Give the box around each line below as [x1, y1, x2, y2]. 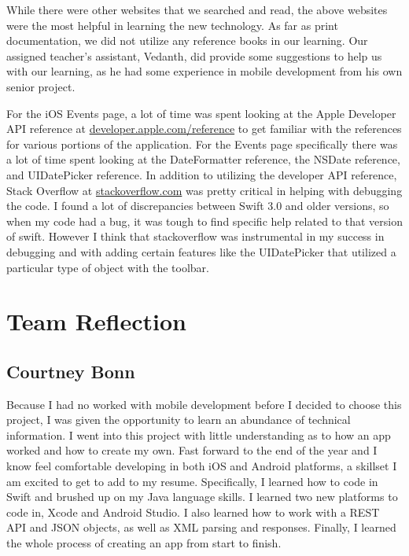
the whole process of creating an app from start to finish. [6, 535, 282, 551]
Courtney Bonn [6, 359, 135, 383]
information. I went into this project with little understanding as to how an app [6, 426, 391, 443]
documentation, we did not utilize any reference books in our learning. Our [6, 32, 368, 49]
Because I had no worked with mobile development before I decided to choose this [6, 396, 402, 412]
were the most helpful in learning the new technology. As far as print [6, 17, 338, 33]
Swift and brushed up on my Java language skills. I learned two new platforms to [6, 488, 398, 505]
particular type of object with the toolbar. [6, 259, 209, 275]
